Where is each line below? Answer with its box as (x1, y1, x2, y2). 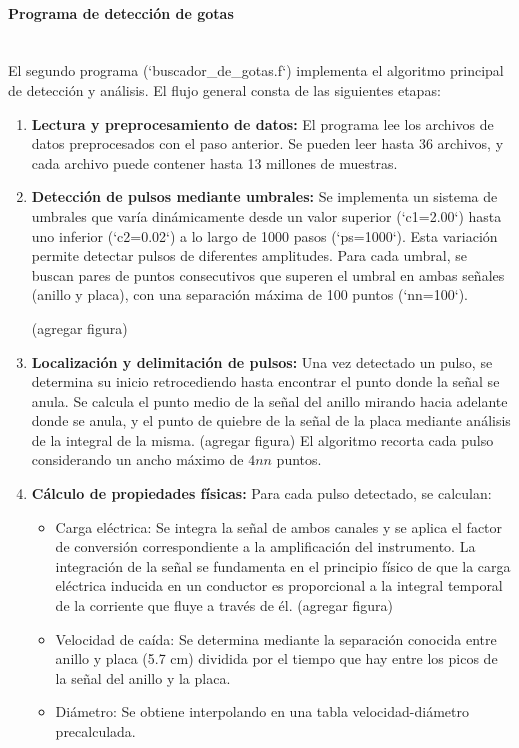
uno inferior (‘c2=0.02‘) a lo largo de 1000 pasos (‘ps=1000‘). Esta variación (31, 225, 498, 246)
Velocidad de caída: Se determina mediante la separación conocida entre (55, 628, 497, 649)
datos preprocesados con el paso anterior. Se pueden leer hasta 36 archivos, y (31, 133, 504, 154)
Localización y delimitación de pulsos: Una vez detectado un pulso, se (31, 351, 493, 372)
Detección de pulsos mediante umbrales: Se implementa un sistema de (31, 186, 498, 207)
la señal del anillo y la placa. (55, 667, 231, 688)
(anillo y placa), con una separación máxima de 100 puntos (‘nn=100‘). (31, 284, 468, 305)
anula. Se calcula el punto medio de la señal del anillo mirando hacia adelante (31, 390, 508, 411)
